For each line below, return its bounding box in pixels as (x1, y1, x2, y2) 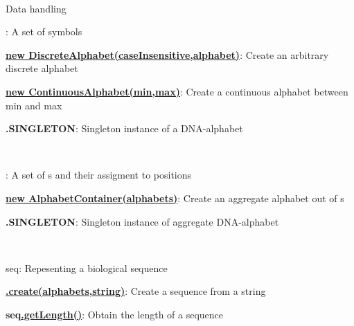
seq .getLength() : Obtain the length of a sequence (6, 307, 224, 321)
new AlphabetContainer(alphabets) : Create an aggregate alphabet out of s (6, 190, 344, 205)
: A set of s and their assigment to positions (6, 167, 192, 182)
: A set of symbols (6, 24, 82, 39)
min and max (6, 98, 62, 112)
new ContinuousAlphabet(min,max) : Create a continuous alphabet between (6, 84, 348, 98)
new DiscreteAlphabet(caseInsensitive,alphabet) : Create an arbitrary (6, 47, 329, 62)
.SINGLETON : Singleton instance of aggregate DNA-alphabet (6, 214, 279, 228)
